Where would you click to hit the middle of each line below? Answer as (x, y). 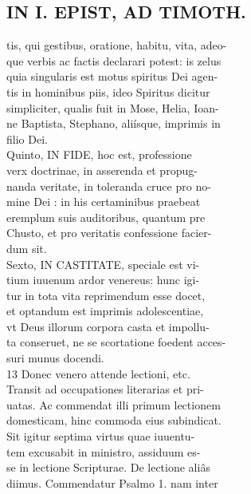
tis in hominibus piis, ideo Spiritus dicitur (108, 91)
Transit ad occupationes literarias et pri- (105, 389)
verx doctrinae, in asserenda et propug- (102, 170)
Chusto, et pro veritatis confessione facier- (109, 233)
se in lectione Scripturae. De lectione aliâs (108, 467)
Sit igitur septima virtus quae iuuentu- (101, 436)
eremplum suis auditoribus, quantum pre (106, 217)
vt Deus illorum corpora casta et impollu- (108, 326)
